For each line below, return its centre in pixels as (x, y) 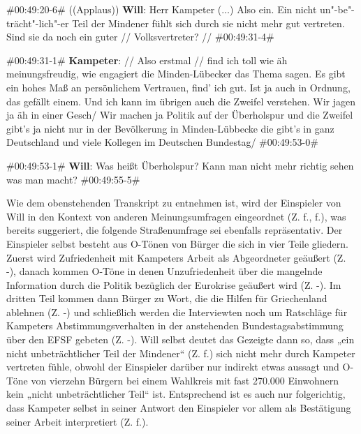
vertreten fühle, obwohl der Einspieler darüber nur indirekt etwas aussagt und (173, 367)
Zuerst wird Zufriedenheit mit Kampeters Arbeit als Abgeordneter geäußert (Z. (176, 257)
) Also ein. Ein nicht (273, 9)
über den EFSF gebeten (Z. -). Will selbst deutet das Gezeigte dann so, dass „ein (180, 339)
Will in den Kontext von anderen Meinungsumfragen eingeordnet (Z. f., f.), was (176, 216)
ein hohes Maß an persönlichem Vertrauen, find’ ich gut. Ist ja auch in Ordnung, (178, 87)
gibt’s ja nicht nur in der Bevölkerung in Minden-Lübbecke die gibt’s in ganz (170, 128)
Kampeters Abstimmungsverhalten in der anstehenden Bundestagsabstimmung (175, 325)
